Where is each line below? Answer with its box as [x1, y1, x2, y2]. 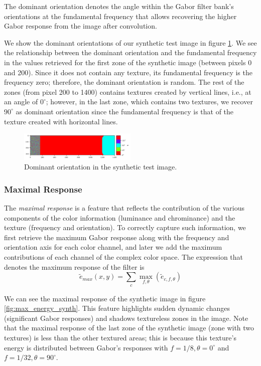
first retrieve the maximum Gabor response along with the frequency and [4, 232, 229, 242]
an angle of [4, 96, 38, 107]
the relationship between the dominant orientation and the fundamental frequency [4, 47, 257, 58]
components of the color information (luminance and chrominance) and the [4, 212, 235, 223]
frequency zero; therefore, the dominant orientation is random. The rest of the [4, 77, 244, 87]
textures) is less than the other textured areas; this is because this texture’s [4, 332, 236, 343]
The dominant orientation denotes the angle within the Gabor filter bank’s [4, 1, 234, 11]
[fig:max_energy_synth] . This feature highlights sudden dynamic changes [4, 303, 230, 313]
